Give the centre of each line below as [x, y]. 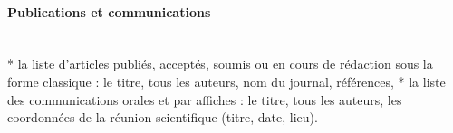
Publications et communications [109, 11]
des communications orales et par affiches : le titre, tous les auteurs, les [205, 99]
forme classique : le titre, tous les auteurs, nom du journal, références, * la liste [226, 81]
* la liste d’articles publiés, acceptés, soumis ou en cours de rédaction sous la [220, 64]
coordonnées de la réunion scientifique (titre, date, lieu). [163, 117]
